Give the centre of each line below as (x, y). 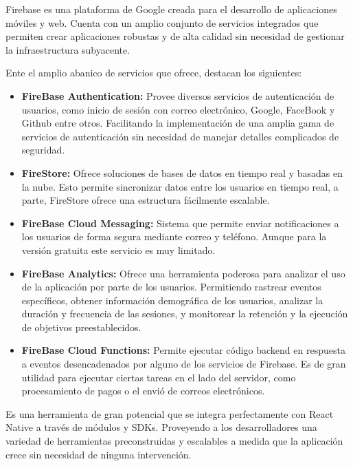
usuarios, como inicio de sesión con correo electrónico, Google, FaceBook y (178, 109)
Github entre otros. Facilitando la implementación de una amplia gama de (178, 123)
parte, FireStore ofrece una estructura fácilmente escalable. (146, 200)
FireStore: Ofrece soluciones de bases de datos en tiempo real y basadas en (182, 172)
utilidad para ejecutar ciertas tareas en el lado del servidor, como (159, 377)
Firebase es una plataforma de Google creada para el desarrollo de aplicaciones (171, 9)
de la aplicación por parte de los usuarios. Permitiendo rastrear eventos (171, 287)
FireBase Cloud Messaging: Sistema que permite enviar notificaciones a (180, 223)
